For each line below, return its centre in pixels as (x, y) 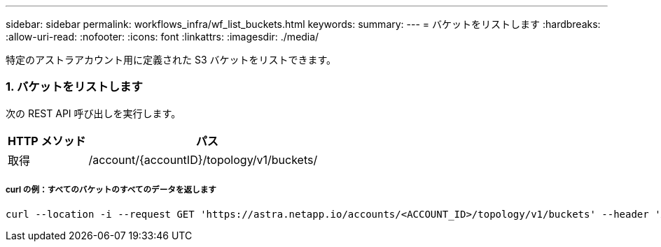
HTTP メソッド (47, 141)
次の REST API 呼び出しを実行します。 (93, 113)
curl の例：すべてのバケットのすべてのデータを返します (111, 190)
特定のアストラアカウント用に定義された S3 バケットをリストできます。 (171, 60)
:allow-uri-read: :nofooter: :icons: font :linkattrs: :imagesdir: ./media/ (162, 37)
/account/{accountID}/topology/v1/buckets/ (203, 159)
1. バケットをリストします (74, 87)
